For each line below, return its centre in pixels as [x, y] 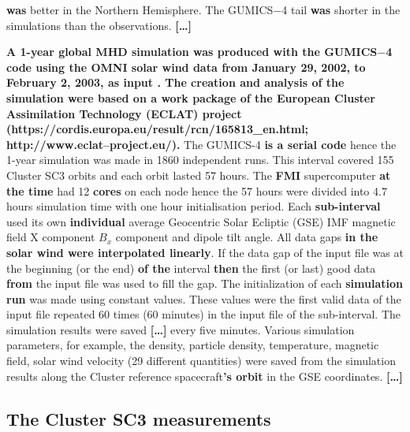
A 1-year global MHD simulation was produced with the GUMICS [192, 52]
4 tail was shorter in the [341, 9]
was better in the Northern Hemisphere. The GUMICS [140, 9]
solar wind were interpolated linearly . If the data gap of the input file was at [205, 252]
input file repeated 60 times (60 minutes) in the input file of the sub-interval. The [204, 314]
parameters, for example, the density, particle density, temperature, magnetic [193, 345]
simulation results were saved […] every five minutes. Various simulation [181, 329]
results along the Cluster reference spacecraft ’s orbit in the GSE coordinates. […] [205, 376]
